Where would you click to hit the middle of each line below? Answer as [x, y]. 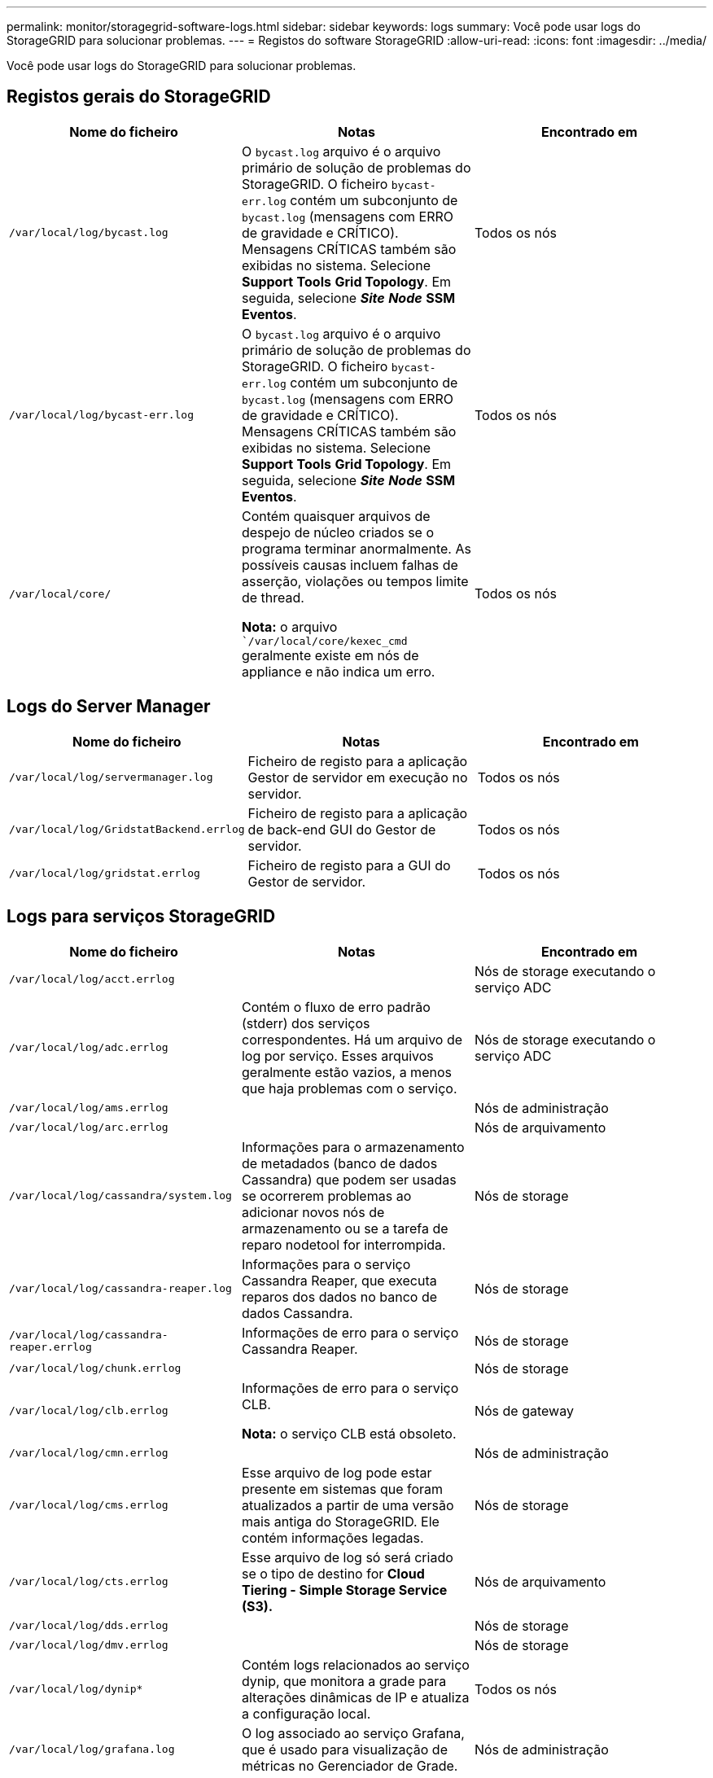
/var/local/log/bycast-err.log [101, 415]
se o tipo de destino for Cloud [333, 1573]
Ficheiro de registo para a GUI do [349, 865]
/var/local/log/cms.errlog [89, 1505]
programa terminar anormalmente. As [356, 548]
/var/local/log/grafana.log [92, 1750]
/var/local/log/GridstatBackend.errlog [127, 830]
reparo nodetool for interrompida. [343, 1244]
